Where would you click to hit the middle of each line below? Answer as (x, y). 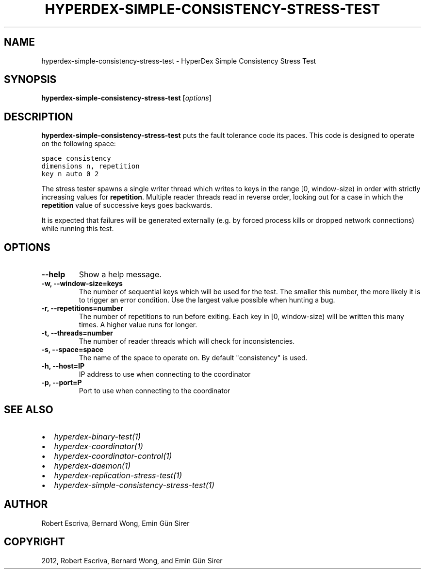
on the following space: (79, 144)
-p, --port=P (62, 383)
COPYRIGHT (34, 542)
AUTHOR (26, 505)
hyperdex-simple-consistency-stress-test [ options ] (126, 98)
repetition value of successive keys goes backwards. (127, 205)
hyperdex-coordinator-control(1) (113, 456)
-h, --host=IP (63, 366)
